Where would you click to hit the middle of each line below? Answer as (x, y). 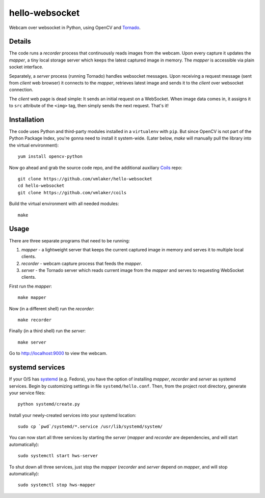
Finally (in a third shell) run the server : (47, 331)
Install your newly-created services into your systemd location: (73, 415)
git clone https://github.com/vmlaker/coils (72, 192)
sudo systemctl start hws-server (58, 456)
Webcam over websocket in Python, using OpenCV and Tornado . (75, 28)
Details (20, 42)
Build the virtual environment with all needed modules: (64, 204)
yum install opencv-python (50, 157)
